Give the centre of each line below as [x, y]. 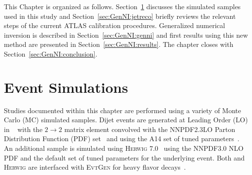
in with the [23, 129]
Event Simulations [66, 87]
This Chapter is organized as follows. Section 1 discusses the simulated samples [122, 6]
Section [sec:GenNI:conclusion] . [51, 53]
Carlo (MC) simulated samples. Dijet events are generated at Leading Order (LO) [126, 120]
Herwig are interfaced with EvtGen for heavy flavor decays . [95, 167]
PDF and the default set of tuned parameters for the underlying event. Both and [124, 157]
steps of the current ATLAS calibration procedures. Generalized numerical [115, 25]
